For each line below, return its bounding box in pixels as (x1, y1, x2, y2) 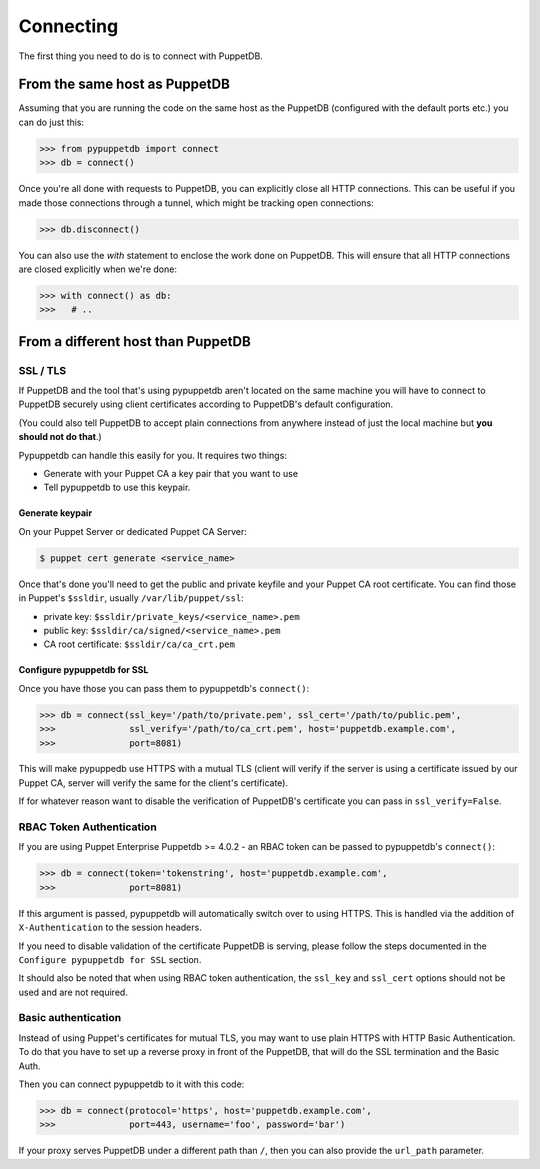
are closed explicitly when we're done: (18, 263, 177, 275)
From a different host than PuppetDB (18, 333, 252, 350)
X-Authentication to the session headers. (18, 921, 202, 934)
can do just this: (18, 116, 85, 128)
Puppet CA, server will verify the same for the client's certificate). (18, 776, 289, 789)
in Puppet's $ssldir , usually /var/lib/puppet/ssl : (18, 592, 244, 604)
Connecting (18, 15, 119, 37)
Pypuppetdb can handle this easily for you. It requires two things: (18, 449, 287, 461)
